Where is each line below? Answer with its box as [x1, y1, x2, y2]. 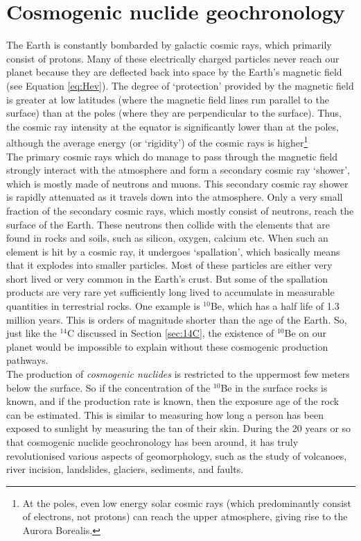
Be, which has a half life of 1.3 [210, 299, 340, 313]
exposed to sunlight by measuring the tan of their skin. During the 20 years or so [6, 421, 351, 435]
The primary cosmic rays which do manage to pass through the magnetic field [6, 149, 337, 163]
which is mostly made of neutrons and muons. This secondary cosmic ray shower [6, 176, 349, 190]
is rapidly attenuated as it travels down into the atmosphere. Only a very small [6, 190, 343, 204]
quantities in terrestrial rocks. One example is [6, 299, 200, 313]
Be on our [284, 326, 327, 340]
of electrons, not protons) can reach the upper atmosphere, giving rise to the [22, 509, 348, 524]
